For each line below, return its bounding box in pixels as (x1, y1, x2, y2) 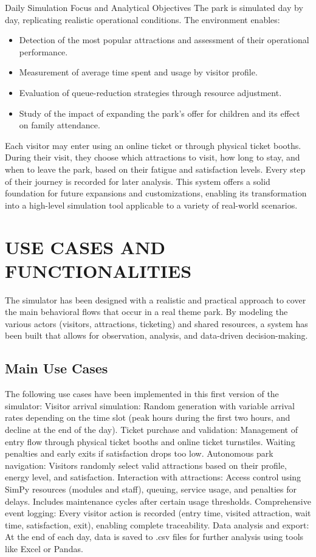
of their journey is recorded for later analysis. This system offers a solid (5, 175, 270, 187)
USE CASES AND (5, 234, 166, 259)
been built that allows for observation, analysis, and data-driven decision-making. (5, 329, 308, 342)
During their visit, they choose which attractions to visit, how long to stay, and (5, 151, 300, 164)
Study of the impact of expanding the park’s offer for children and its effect (19, 106, 300, 119)
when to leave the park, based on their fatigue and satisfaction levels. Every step (5, 162, 306, 175)
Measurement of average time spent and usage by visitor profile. (19, 66, 258, 78)
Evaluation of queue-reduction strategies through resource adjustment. (19, 86, 282, 99)
